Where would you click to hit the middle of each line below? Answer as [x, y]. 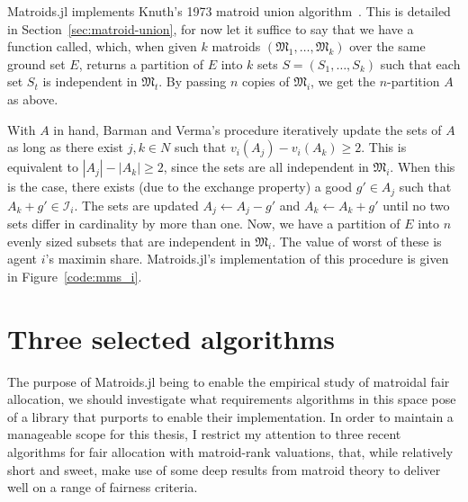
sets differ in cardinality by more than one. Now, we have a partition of [204, 224]
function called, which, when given [102, 46]
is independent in [90, 81]
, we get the [343, 81]
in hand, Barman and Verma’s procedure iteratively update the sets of [247, 129]
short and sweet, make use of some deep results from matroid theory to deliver [224, 469]
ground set [36, 63]
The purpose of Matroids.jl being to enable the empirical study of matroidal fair [229, 381]
